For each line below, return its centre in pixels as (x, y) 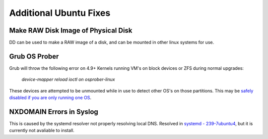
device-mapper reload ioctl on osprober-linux (68, 80)
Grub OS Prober (34, 56)
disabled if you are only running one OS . (50, 98)
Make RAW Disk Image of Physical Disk (71, 30)
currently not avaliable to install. (42, 131)
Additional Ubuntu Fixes (60, 13)
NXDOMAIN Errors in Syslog (54, 112)
